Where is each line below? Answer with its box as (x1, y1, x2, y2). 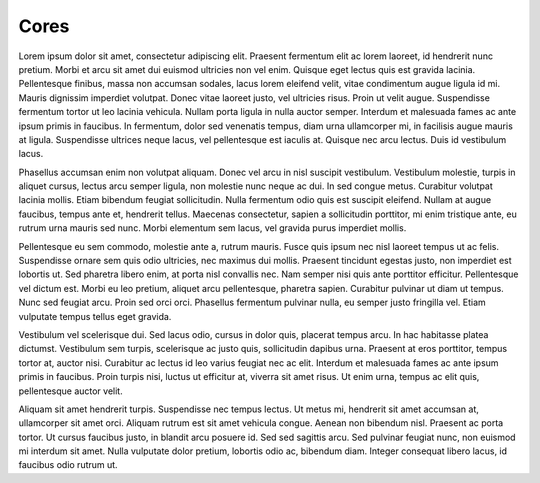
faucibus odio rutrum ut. (18, 459, 119, 471)
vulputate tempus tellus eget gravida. (18, 310, 172, 322)
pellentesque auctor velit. (18, 385, 124, 397)
